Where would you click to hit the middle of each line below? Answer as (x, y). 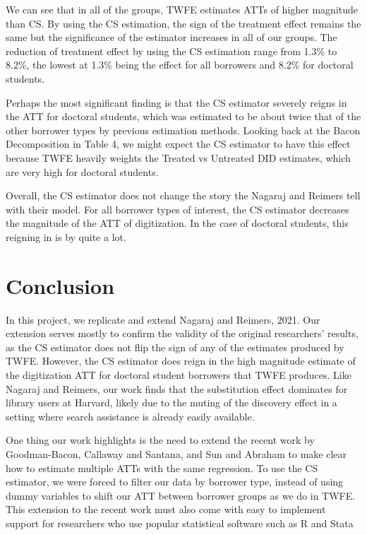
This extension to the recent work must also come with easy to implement (166, 509)
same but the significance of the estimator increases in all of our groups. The (172, 37)
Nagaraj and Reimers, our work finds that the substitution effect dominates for (177, 388)
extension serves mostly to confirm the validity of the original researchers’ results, (182, 333)
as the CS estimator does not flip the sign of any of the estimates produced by (175, 347)
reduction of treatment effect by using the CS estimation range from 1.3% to (172, 51)
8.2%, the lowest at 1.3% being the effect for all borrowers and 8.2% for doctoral (180, 65)
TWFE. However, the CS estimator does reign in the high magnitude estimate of (181, 361)
